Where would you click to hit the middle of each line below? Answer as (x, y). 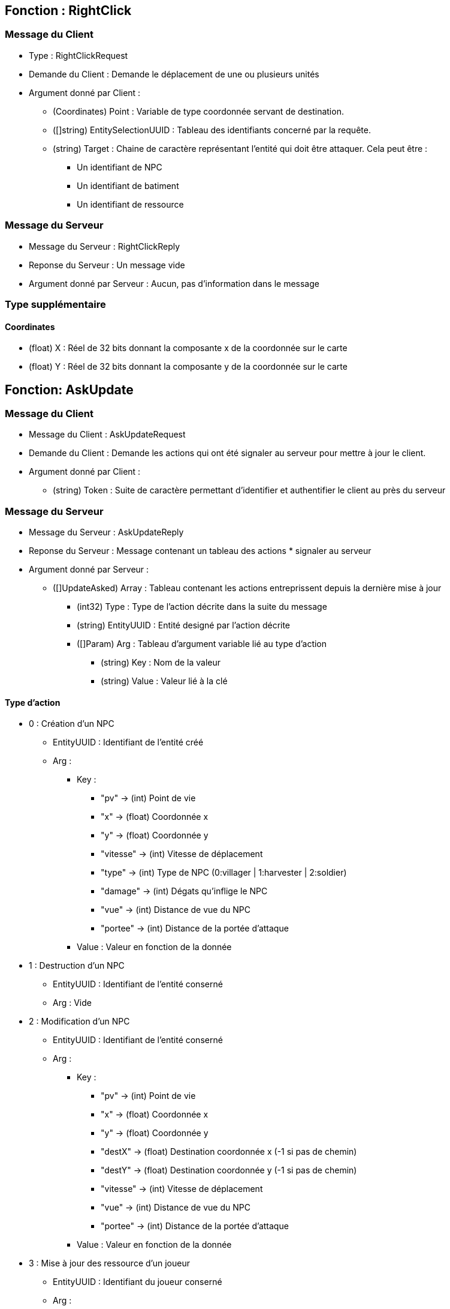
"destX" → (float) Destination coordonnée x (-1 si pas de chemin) (229, 1152)
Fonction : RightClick (68, 11)
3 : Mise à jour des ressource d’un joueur (109, 1263)
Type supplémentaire (55, 304)
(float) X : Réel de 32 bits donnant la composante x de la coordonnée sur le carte (188, 348)
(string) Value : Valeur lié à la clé (164, 681)
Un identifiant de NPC (120, 167)
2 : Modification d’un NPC (79, 1022)
